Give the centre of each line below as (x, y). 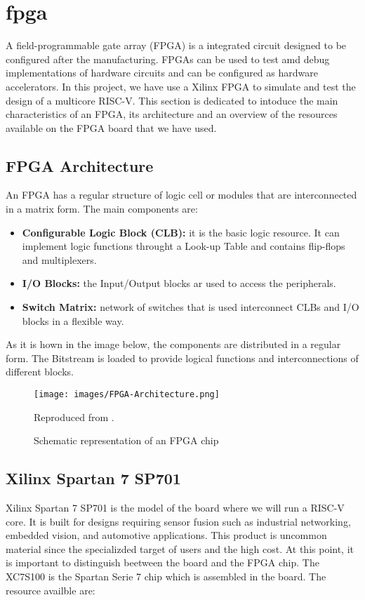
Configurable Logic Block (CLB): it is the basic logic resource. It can (181, 232)
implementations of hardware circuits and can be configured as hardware (162, 73)
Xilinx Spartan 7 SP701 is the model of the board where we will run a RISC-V (175, 508)
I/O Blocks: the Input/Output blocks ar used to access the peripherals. (179, 283)
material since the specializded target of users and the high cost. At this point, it (180, 548)
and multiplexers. (59, 259)
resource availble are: (51, 590)
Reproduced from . (74, 416)
